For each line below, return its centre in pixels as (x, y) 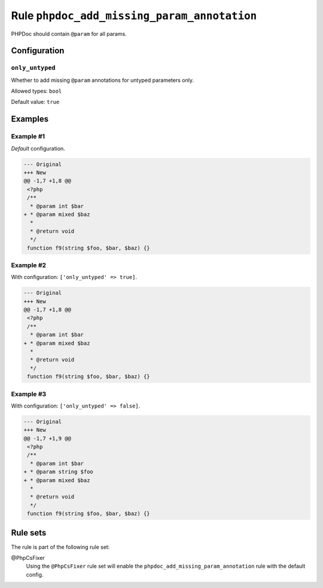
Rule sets (29, 533)
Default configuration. (38, 148)
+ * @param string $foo (59, 472)
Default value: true (35, 102)
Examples (30, 119)
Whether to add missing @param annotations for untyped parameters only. (103, 80)
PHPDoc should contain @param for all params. (69, 33)
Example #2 (29, 265)
